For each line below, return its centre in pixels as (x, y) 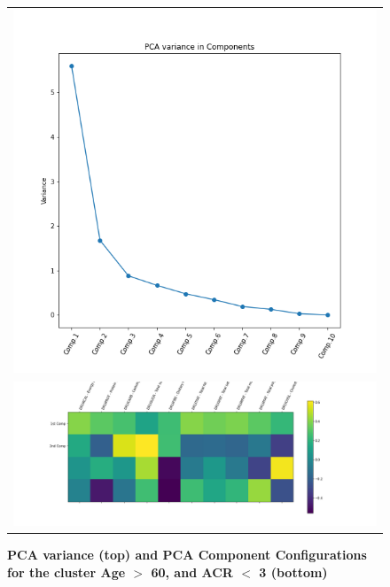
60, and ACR (192, 572)
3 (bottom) (293, 572)
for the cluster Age (66, 572)
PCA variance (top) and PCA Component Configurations (187, 555)
